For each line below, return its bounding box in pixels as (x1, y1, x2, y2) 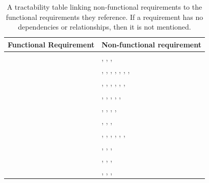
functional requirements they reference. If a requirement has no (6, 11, 203, 22)
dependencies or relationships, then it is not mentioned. (18, 21, 191, 32)
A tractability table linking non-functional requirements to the (7, 2, 202, 12)
